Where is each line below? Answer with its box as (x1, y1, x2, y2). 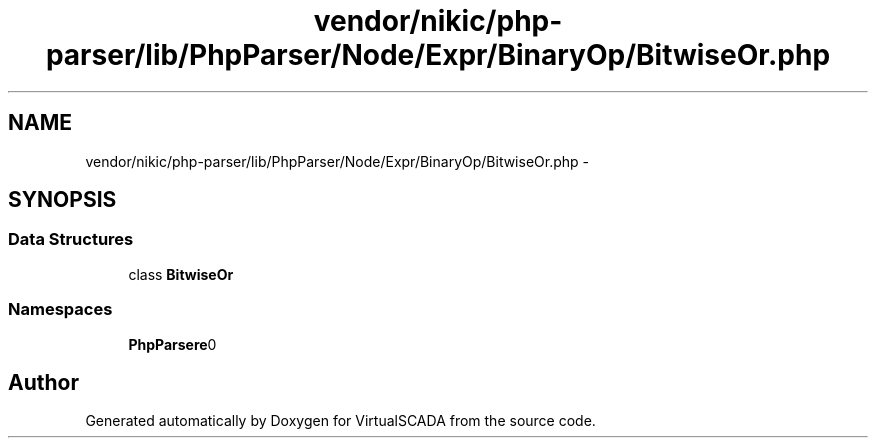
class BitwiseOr (128, 265, 234, 283)
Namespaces (8, 299, 113, 320)
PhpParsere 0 (128, 335, 217, 353)
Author (8, 369, 79, 395)
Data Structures (8, 229, 134, 250)
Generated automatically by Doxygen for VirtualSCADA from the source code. (85, 412, 596, 430)
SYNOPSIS (8, 187, 117, 213)
